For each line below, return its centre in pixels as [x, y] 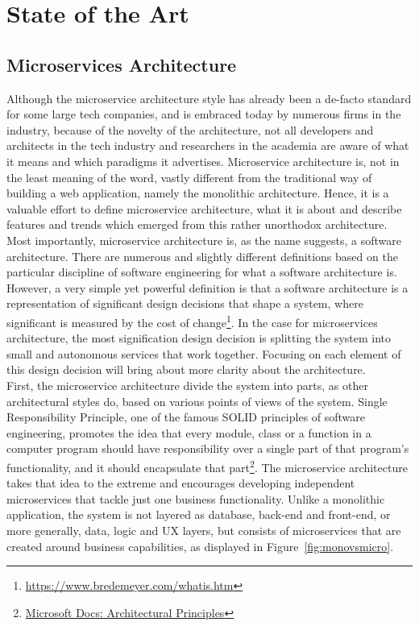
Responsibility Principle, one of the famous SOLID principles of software [186, 417]
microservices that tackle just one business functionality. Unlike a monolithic [196, 498]
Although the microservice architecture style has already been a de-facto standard [209, 98]
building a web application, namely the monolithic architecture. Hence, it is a [198, 193]
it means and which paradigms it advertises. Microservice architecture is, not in [203, 161]
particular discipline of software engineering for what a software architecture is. [202, 272]
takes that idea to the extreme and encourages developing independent [181, 483]
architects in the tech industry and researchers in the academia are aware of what [208, 145]
